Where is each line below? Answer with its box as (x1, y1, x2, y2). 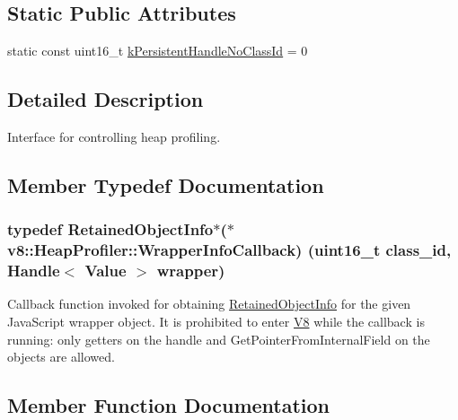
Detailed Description (7, 85, 204, 113)
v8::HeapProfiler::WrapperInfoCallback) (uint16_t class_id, (7, 239, 452, 261)
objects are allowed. (7, 347, 115, 366)
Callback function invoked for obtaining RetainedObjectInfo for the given (7, 294, 411, 313)
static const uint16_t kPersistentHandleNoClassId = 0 (7, 41, 308, 60)
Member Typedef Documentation (7, 171, 324, 198)
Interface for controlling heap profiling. (7, 127, 221, 145)
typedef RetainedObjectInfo (7, 218, 214, 241)
